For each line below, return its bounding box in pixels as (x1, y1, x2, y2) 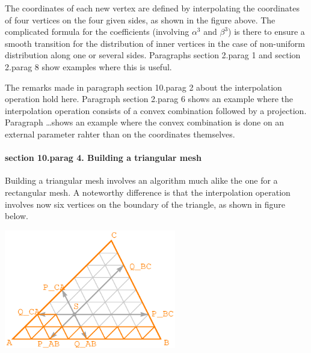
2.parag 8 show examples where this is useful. (5, 60, 172, 73)
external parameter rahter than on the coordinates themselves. (5, 127, 235, 140)
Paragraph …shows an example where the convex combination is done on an (5, 116, 285, 128)
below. (5, 210, 28, 222)
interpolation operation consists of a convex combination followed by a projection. (5, 104, 307, 116)
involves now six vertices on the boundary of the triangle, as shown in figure (5, 198, 286, 210)
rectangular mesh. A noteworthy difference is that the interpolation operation (5, 186, 291, 198)
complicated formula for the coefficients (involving (5, 25, 189, 38)
